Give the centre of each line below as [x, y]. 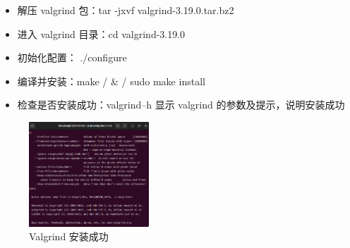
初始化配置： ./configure [72, 57]
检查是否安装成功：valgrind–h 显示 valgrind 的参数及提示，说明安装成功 [181, 105]
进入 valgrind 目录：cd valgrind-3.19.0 [101, 33]
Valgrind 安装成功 [69, 236]
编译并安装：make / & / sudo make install [111, 81]
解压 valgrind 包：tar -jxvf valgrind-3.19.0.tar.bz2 [126, 10]
